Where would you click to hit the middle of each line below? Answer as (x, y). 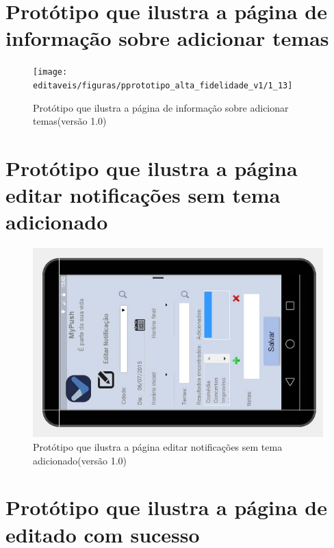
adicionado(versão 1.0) (80, 460)
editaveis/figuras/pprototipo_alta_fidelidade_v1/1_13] (163, 85)
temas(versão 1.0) (70, 121)
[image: (50, 72)
